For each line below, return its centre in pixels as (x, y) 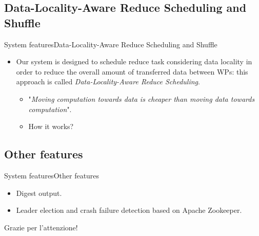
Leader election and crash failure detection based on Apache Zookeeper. (129, 210)
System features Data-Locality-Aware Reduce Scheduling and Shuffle (111, 44)
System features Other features (52, 175)
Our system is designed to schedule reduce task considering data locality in (134, 61)
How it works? (51, 126)
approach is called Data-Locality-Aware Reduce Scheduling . (108, 81)
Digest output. (39, 193)
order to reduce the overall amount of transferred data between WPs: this (132, 71)
